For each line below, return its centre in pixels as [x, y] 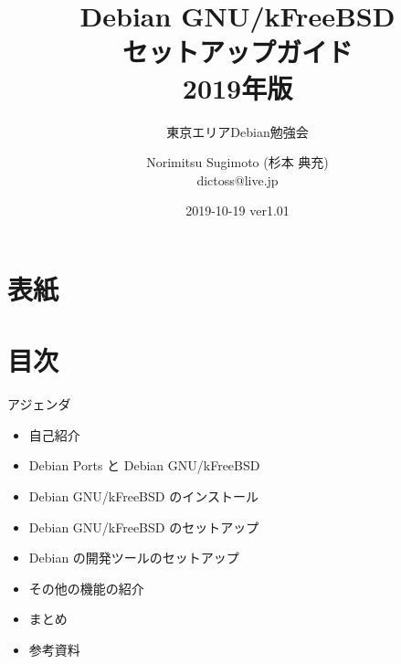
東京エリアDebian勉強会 [237, 131]
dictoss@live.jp [237, 179]
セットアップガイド [237, 52]
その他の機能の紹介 [86, 588]
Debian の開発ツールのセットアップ [134, 558]
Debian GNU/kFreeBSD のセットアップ [144, 527]
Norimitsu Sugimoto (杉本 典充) [237, 162]
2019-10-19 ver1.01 [237, 211]
